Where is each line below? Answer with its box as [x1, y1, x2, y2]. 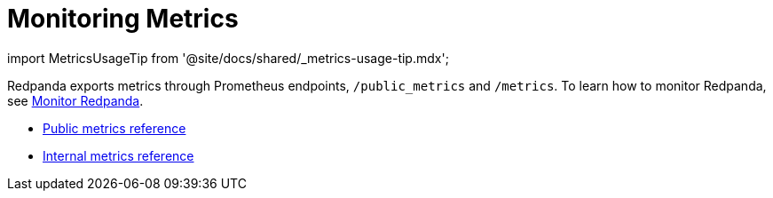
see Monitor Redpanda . [7, 92, 144, 108]
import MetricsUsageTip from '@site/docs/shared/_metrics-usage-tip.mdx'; [7, 50, 449, 66]
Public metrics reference [43, 120, 186, 136]
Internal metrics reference [43, 147, 194, 163]
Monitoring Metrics [7, 4, 239, 34]
